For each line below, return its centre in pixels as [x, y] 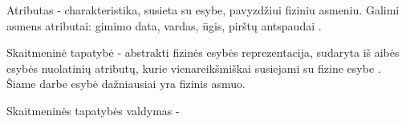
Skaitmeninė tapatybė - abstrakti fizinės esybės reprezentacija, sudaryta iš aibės [203, 52]
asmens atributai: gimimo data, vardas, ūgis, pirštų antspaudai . [164, 25]
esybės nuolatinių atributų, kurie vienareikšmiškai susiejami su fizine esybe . [194, 68]
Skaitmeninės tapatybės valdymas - [93, 110]
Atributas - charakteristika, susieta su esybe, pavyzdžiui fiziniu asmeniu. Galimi [203, 10]
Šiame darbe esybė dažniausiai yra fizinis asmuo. [126, 84]
